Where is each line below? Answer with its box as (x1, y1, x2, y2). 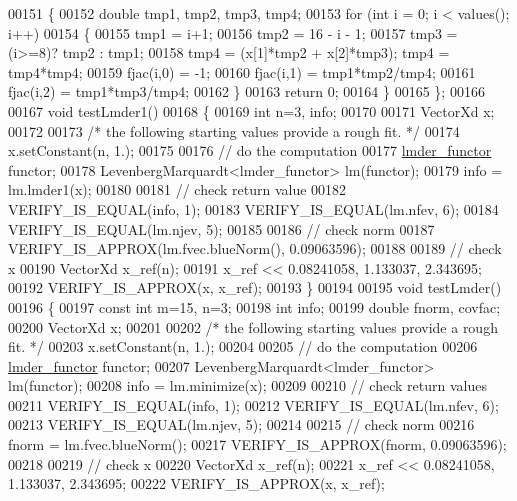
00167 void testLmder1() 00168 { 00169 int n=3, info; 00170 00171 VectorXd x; (8, 100, 495, 121)
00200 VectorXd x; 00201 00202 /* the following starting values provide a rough (8, 316, 498, 337)
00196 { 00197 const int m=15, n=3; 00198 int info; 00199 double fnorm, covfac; (8, 296, 501, 317)
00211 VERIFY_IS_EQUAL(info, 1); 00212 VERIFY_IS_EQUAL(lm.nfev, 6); (8, 394, 499, 415)
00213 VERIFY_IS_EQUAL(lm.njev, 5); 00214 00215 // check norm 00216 (8, 414, 475, 435)
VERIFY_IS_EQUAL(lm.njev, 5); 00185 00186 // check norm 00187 (8, 218, 435, 239)
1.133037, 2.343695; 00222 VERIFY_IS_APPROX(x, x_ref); (8, 473, 385, 494)
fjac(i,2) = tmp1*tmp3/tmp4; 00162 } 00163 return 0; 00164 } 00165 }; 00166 (8, 81, 485, 102)
